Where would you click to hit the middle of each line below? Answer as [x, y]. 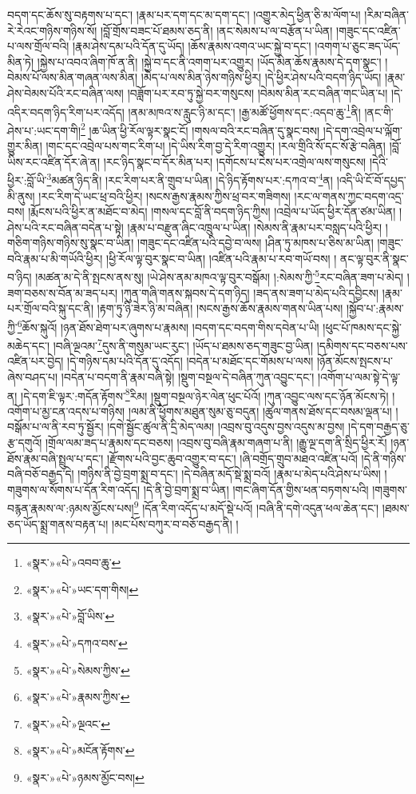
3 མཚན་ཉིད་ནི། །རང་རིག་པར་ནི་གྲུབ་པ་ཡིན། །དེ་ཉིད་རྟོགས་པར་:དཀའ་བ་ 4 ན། [190, 179]
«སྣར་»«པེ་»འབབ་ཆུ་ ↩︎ [73, 563]
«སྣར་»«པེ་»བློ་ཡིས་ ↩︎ [70, 616]
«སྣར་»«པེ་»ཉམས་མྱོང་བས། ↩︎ [85, 777]
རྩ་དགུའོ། [25, 443]
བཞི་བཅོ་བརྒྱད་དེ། [41, 474]
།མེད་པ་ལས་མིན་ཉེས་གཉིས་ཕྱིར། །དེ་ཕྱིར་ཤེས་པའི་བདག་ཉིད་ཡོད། [261, 77]
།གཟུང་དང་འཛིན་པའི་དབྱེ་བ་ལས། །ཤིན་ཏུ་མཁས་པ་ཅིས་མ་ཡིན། [256, 243]
